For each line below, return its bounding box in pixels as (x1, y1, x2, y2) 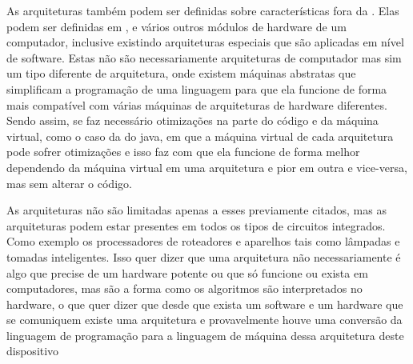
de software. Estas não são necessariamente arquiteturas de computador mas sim (6, 49, 402, 66)
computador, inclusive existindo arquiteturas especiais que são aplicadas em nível (6, 34, 404, 50)
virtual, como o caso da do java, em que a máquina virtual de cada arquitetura (6, 127, 394, 144)
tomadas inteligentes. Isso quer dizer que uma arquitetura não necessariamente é (6, 248, 401, 265)
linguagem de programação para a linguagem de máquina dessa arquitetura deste (6, 326, 404, 343)
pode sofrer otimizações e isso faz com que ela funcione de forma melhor (6, 143, 360, 160)
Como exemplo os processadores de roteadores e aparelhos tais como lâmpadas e (6, 233, 400, 250)
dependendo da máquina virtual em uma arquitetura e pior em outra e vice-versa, (6, 158, 407, 175)
